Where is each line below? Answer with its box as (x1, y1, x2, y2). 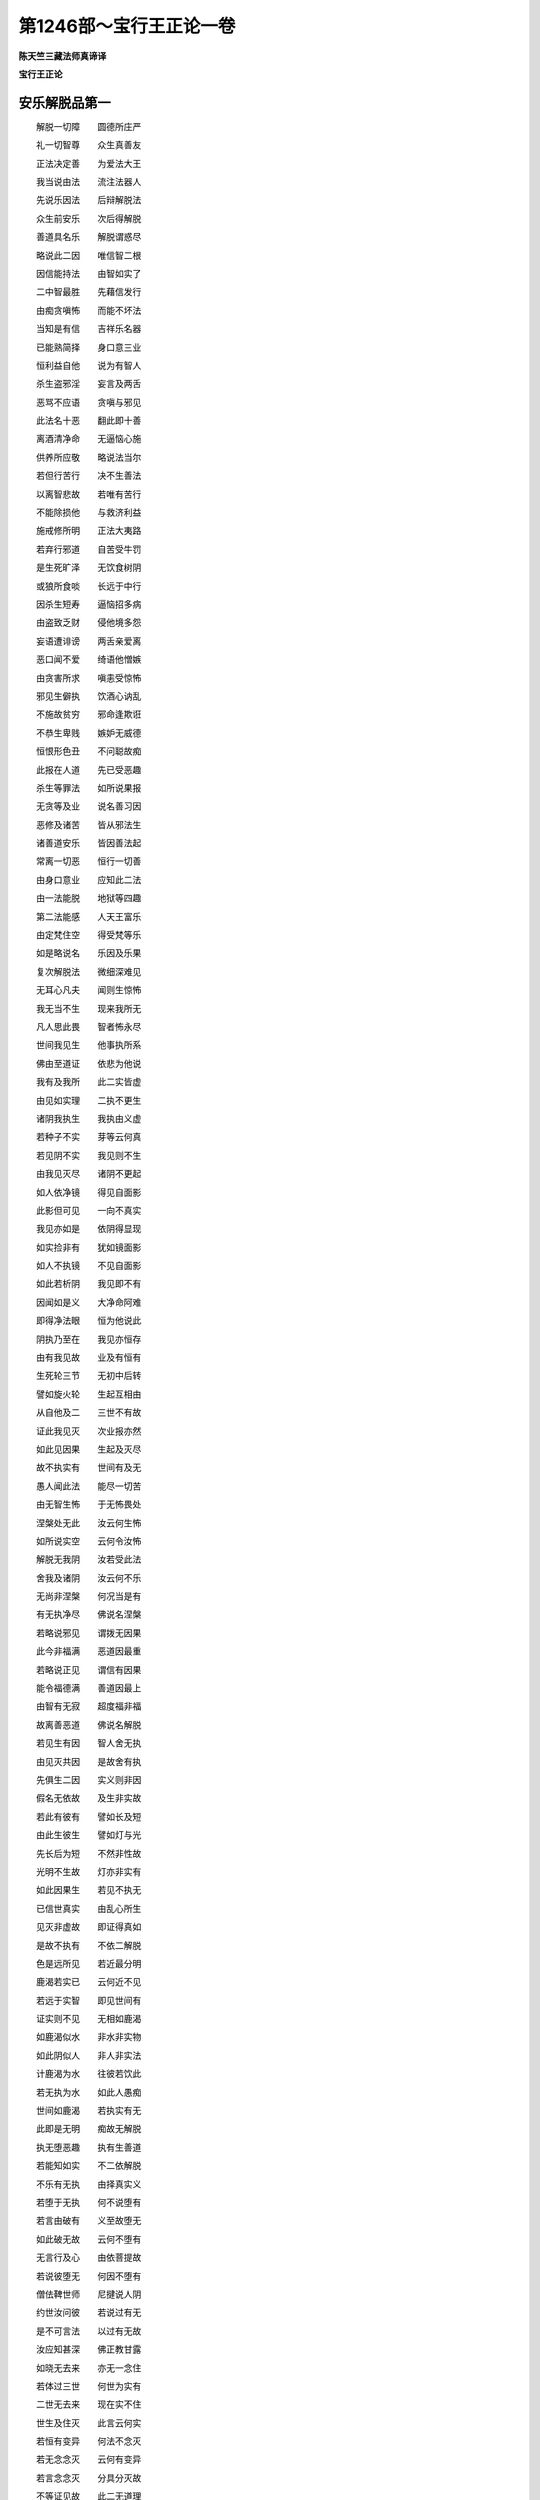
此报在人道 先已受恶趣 (35, 763, 142, 775)
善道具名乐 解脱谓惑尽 (35, 231, 142, 243)
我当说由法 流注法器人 (35, 176, 142, 188)
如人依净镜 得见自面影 (35, 1186, 142, 1198)
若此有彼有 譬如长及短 (35, 1810, 142, 1822)
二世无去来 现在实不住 (35, 2398, 142, 2410)
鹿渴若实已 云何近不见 (35, 1976, 142, 1988)
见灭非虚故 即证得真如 (35, 1921, 142, 1933)
